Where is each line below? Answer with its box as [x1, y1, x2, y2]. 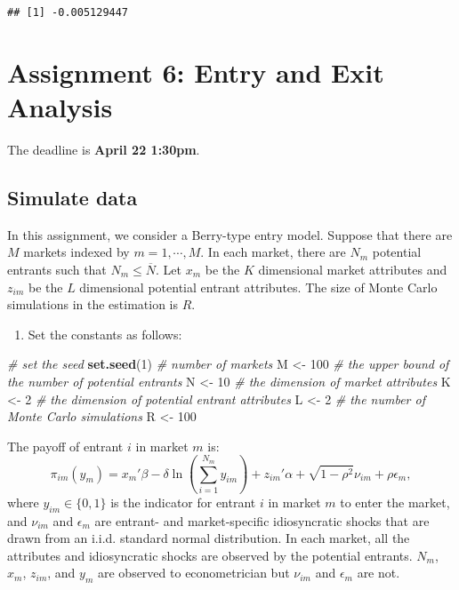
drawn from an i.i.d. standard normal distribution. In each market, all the [7, 529, 410, 547]
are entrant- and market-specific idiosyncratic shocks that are [94, 511, 430, 530]
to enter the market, [340, 492, 450, 511]
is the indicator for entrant [110, 492, 256, 511]
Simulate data [7, 183, 138, 211]
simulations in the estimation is [7, 295, 179, 314]
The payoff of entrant [7, 436, 124, 455]
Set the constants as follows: [28, 324, 182, 343]
